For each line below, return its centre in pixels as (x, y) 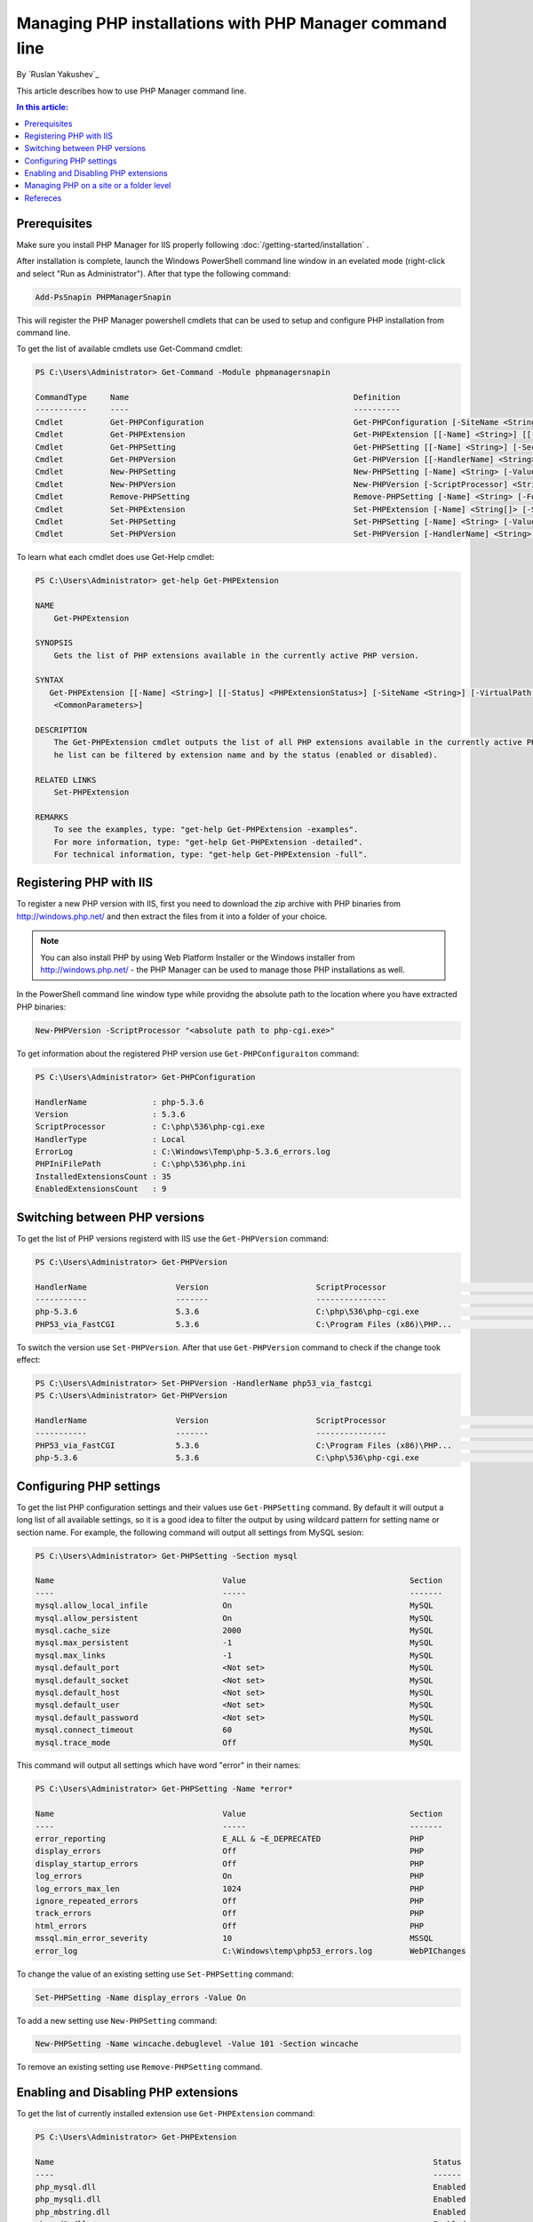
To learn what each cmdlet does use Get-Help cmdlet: (115, 557)
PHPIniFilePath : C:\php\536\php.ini (140, 1164)
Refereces (43, 198)
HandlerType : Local (110, 1139)
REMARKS (52, 817)
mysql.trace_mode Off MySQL (235, 1742)
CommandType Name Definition (218, 397)
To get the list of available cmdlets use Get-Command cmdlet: (130, 349)
